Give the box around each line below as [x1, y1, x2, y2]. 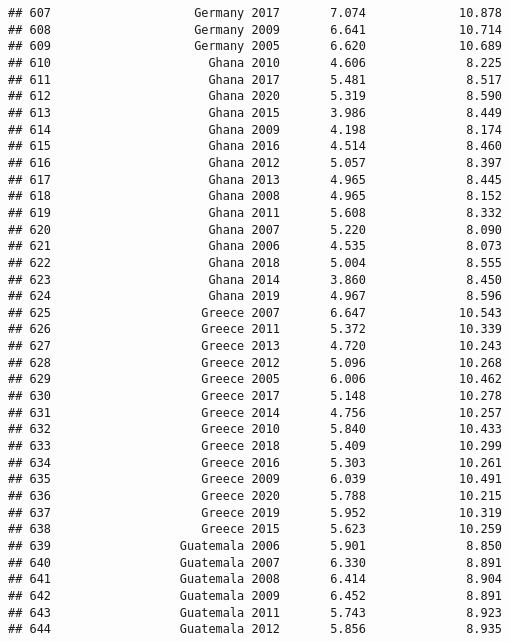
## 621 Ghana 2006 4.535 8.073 [8, 239, 502, 254]
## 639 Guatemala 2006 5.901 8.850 [8, 539, 502, 553]
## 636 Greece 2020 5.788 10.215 [8, 489, 502, 504]
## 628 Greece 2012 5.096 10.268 [8, 355, 502, 370]
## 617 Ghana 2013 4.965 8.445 [8, 172, 502, 187]
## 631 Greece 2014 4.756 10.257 [8, 405, 502, 420]
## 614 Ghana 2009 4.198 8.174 [8, 122, 502, 137]
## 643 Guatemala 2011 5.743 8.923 [8, 605, 502, 620]
